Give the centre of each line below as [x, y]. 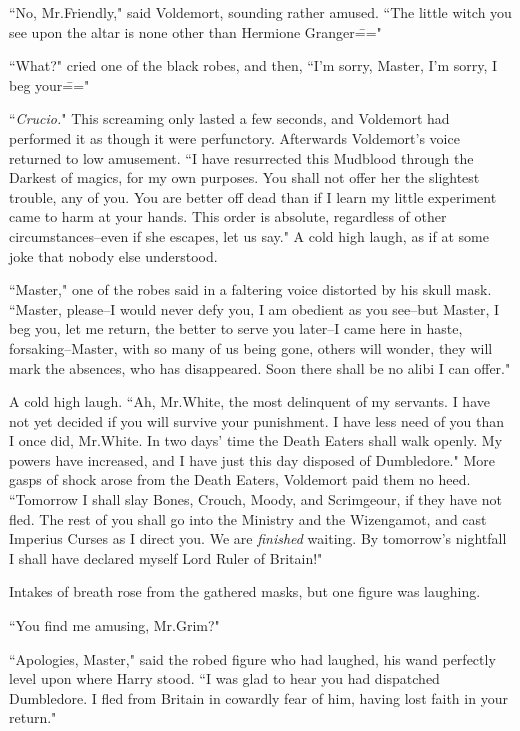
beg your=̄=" [49, 84]
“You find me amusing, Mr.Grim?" [114, 625]
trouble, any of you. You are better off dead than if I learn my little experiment [253, 196]
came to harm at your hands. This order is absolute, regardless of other [228, 216]
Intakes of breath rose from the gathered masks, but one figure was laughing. [245, 591]
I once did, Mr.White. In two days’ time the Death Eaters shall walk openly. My [256, 440]
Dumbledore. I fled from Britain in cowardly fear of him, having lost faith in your [258, 697]
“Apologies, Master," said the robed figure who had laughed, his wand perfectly [252, 658]
